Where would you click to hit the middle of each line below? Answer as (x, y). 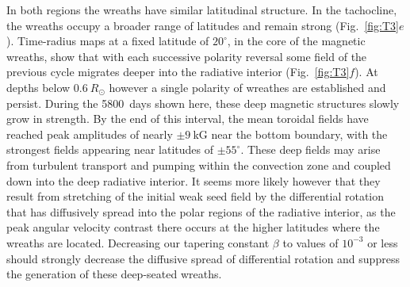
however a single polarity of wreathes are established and (247, 87)
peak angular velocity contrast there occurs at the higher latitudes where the (193, 227)
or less (383, 242)
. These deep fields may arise (310, 149)
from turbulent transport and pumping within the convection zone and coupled (199, 165)
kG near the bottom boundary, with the (290, 134)
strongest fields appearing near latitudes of (110, 149)
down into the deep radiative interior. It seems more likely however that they (194, 180)
